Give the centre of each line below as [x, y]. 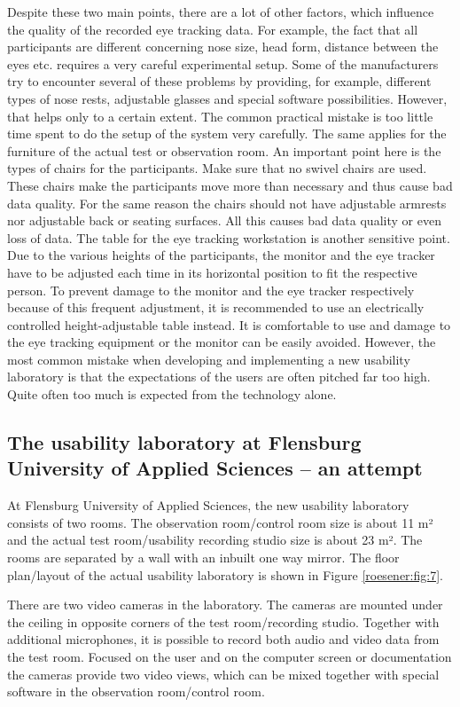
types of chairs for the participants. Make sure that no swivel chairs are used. [217, 168]
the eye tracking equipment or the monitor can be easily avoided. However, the [222, 342]
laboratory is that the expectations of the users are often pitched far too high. [219, 377]
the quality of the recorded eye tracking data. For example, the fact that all [213, 29]
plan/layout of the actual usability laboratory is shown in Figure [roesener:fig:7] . [225, 574]
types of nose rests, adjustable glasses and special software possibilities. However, [227, 98]
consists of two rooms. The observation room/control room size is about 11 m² [220, 522]
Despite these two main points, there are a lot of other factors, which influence [221, 12]
